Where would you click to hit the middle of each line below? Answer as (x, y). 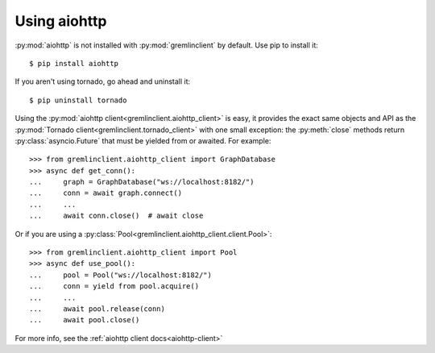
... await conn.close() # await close (116, 216)
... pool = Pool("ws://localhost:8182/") (121, 275)
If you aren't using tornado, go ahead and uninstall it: (103, 81)
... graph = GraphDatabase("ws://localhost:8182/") (142, 182)
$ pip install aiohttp (74, 63)
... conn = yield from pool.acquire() (114, 287)
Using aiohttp (61, 21)
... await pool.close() (85, 320)
